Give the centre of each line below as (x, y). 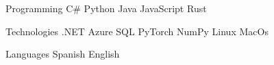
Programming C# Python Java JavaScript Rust (106, 8)
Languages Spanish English (63, 54)
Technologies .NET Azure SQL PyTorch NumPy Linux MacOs (137, 31)
